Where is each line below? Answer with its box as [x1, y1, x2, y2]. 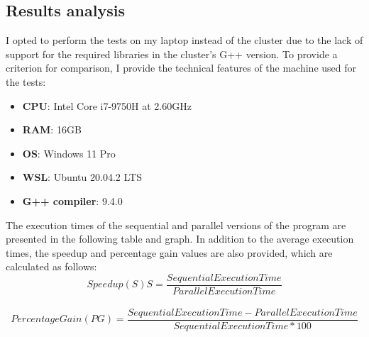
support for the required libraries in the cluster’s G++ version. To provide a [6, 46, 338, 61]
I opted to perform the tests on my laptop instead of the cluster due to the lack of [6, 33, 363, 48]
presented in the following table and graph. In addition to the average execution [6, 231, 354, 246]
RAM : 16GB [22, 122, 82, 137]
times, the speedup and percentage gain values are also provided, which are [6, 245, 333, 260]
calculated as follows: [6, 259, 97, 274]
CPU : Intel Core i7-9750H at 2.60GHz [22, 98, 192, 113]
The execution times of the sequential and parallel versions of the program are [6, 217, 346, 232]
